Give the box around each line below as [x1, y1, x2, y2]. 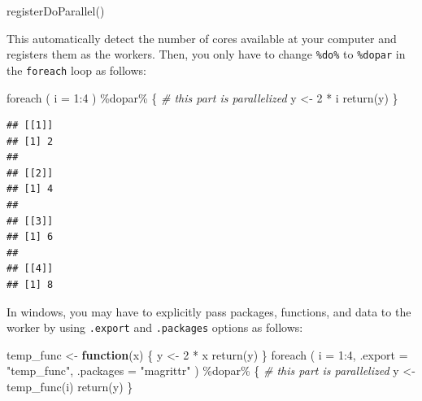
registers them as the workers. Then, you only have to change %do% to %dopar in [7, 46, 406, 63]
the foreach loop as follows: [7, 61, 146, 78]
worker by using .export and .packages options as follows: [7, 319, 303, 336]
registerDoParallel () [7, 2, 105, 19]
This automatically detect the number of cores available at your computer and [7, 29, 397, 46]
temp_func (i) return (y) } [7, 378, 133, 395]
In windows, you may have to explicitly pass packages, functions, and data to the [7, 303, 411, 320]
